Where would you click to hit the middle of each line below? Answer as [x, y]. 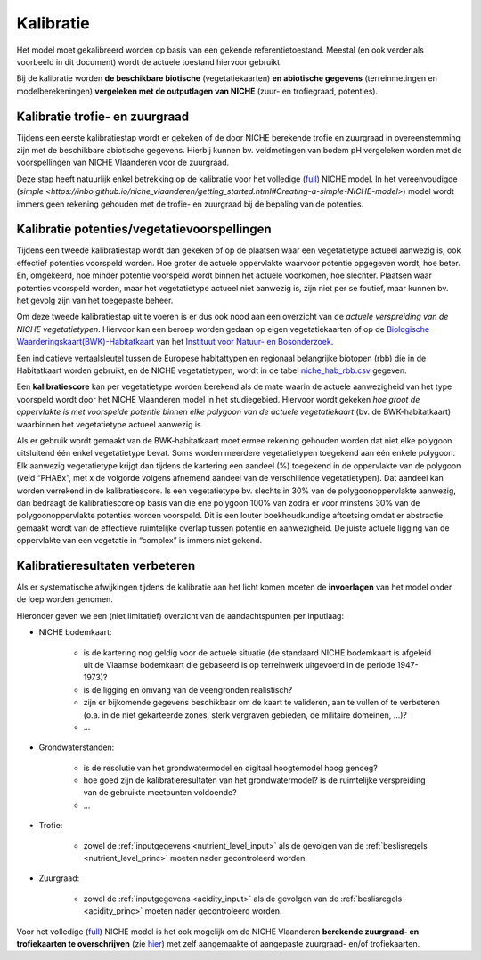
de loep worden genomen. [65, 599]
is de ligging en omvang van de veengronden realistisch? [188, 689]
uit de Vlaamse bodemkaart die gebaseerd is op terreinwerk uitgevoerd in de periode [239, 664]
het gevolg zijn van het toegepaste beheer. [95, 301]
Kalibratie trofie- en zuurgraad [103, 116]
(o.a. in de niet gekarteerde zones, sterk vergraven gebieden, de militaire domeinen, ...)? [245, 715]
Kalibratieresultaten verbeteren [106, 565]
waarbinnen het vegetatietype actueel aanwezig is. [110, 424]
